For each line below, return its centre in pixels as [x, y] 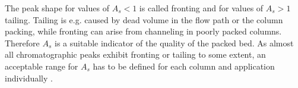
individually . [29, 78]
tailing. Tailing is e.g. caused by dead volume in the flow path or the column [144, 19]
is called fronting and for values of [201, 8]
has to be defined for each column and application [184, 66]
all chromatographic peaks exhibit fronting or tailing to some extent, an [135, 54]
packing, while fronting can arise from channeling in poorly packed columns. [143, 31]
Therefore [22, 43]
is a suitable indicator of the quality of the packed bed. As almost [174, 43]
